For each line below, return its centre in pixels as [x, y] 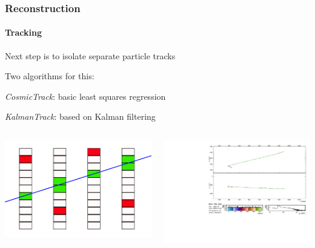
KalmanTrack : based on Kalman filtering [80, 116]
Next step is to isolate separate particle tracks [90, 55]
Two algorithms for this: [50, 76]
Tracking [23, 32]
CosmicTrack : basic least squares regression [85, 96]
